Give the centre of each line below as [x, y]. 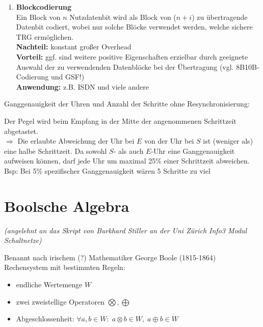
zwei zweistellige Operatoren [60, 301]
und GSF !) [68, 77]
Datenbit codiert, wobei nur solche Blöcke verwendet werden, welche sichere [134, 27]
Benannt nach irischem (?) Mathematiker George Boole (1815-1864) [110, 257]
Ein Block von [38, 17]
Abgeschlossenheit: [45, 319]
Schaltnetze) [23, 240]
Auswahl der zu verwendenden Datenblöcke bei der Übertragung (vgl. [125, 66]
